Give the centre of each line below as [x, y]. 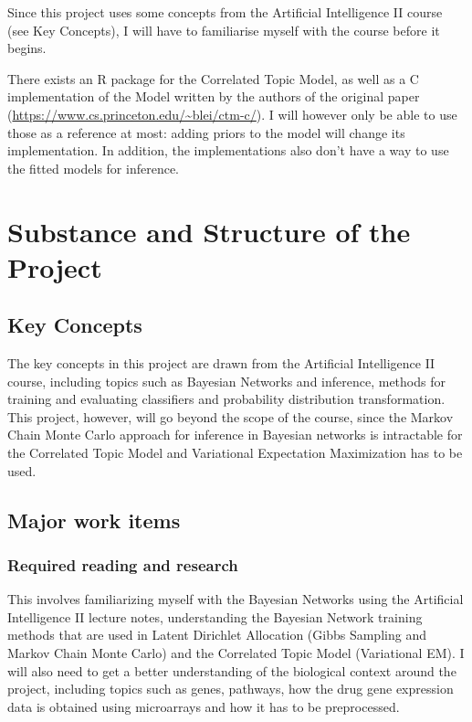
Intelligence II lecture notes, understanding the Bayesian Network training [215, 616]
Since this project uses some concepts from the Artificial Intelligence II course [225, 12]
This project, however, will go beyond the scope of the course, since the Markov [231, 416]
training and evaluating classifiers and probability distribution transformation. [226, 399]
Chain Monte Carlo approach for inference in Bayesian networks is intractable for [235, 435]
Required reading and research [123, 564]
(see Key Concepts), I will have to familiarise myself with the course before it [224, 30]
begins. [27, 48]
